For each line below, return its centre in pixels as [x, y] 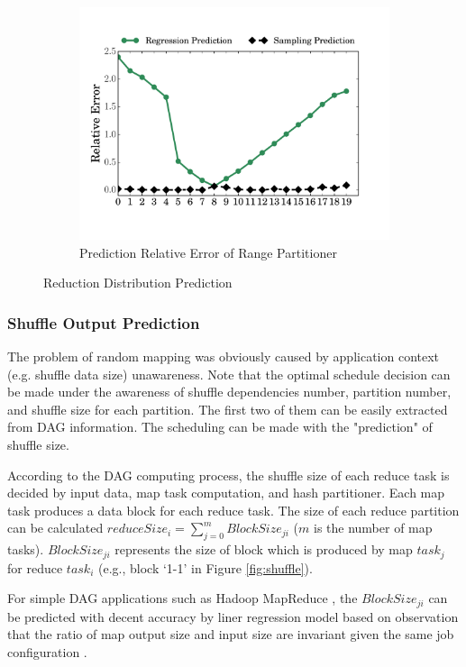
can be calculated [55, 528]
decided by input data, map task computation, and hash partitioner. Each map [226, 493]
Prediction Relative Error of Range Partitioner [208, 252]
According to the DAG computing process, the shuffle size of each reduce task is [228, 475]
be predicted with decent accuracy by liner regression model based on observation [233, 616]
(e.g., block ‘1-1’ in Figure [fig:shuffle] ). [205, 567]
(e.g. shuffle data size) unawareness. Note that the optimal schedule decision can [229, 374]
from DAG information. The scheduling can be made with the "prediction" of [220, 427]
